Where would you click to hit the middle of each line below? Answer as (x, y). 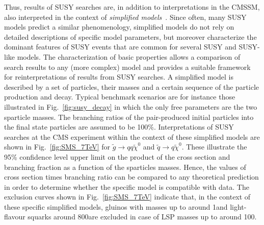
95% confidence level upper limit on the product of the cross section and (117, 156)
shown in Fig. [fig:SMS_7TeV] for (57, 147)
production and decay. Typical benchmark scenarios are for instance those (120, 97)
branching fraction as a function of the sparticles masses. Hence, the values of (125, 167)
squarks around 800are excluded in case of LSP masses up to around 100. (142, 217)
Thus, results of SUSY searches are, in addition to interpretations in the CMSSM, (132, 7)
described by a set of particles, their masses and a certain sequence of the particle (132, 86)
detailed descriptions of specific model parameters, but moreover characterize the (130, 36)
